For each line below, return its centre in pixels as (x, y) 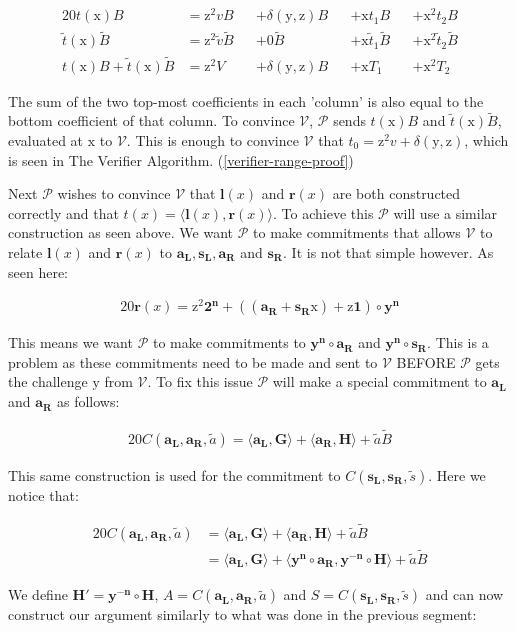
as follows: (88, 401)
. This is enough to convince (212, 140)
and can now (464, 594)
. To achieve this (323, 212)
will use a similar (445, 212)
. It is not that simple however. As (388, 251)
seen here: (38, 271)
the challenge (48, 381)
